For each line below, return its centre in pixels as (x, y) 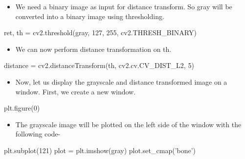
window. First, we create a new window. (76, 91)
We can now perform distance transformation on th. (93, 49)
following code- (38, 134)
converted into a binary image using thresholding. (90, 16)
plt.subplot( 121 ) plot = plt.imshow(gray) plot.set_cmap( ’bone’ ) (100, 150)
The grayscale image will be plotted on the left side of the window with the (128, 124)
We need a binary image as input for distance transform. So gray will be (124, 6)
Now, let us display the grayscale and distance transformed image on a (121, 81)
